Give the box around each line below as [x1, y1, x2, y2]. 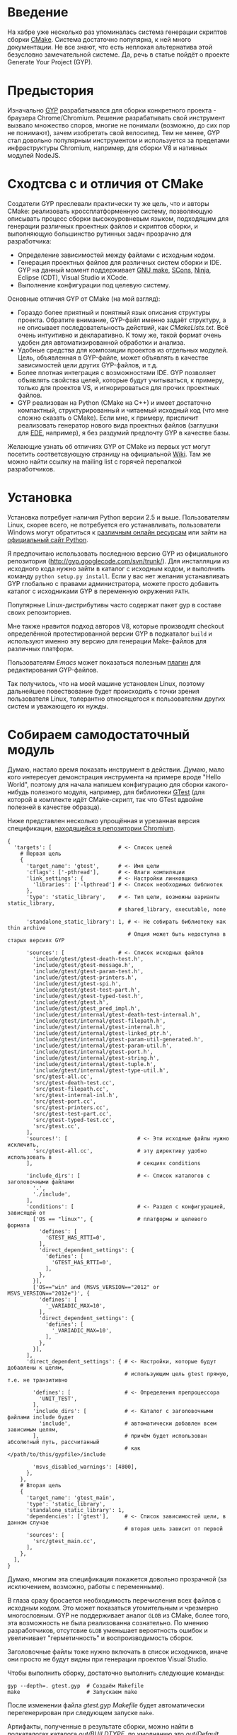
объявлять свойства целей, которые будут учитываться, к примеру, [17, 376, 224, 384]
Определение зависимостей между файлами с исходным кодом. [17, 251, 216, 259]
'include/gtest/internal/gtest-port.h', [33, 1048, 154, 1055]
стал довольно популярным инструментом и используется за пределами [7, 136, 230, 144]
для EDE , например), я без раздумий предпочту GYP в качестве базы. [17, 428, 231, 437]
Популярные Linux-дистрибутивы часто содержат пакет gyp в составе [7, 600, 221, 609]
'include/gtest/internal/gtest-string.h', [33, 1054, 160, 1062]
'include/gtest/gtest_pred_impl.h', [33, 1004, 141, 1012]
